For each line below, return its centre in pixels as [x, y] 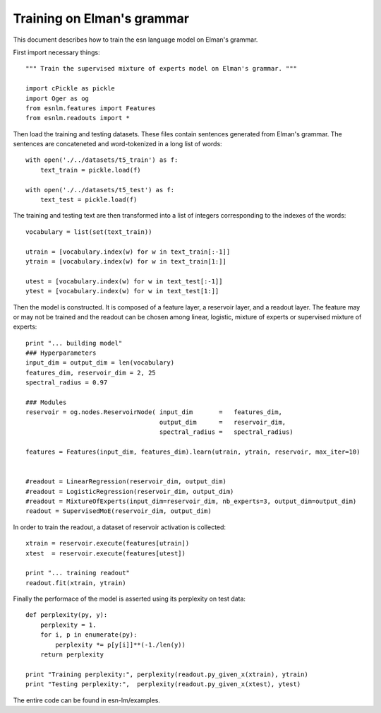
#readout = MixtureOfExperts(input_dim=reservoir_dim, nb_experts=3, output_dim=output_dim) [191, 501]
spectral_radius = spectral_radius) [226, 432]
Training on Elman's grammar [101, 18]
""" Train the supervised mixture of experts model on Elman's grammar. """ [162, 69]
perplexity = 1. [68, 625]
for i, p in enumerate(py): [89, 635]
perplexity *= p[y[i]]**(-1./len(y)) [121, 644]
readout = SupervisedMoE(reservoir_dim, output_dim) [119, 511]
